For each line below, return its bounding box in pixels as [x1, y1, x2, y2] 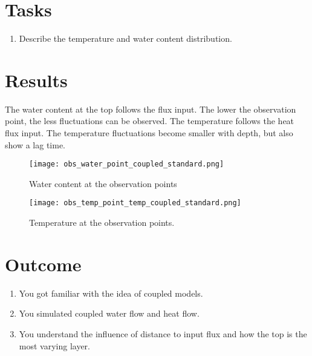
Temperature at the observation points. [29, 216, 175, 229]
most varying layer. [19, 339, 91, 352]
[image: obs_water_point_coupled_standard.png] [29, 160, 224, 169]
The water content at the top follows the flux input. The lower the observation [5, 102, 296, 115]
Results [5, 67, 68, 92]
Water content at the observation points [29, 177, 177, 190]
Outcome [5, 251, 82, 276]
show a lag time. [5, 138, 66, 151]
